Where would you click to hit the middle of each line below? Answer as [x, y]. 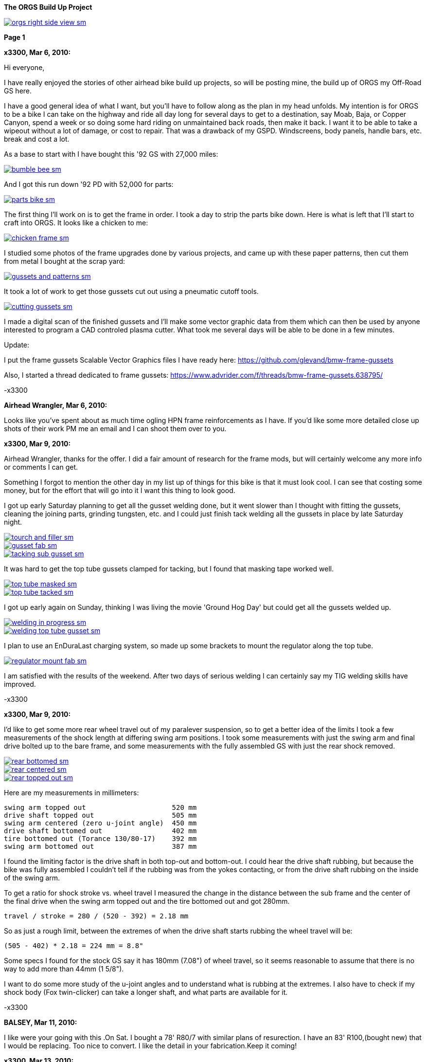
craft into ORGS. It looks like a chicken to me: [76, 223]
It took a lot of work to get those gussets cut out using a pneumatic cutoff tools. [131, 291]
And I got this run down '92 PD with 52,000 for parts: [89, 184]
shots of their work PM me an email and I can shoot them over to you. [115, 429]
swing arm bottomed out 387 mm [100, 846]
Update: [17, 345]
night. [13, 522]
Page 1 [15, 37]
